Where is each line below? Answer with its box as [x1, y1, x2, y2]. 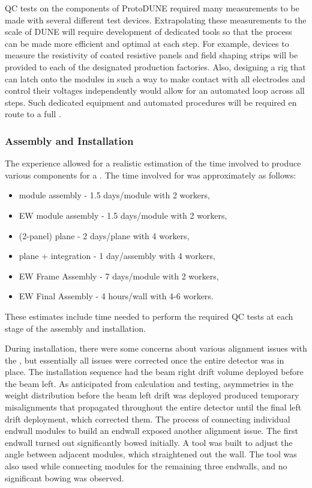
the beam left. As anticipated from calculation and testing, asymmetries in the [5, 377, 294, 389]
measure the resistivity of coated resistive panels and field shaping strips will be [5, 49, 298, 61]
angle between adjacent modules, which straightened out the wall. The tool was [5, 448, 297, 460]
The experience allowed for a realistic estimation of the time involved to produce [5, 157, 301, 169]
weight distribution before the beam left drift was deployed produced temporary [5, 389, 299, 401]
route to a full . [5, 108, 61, 120]
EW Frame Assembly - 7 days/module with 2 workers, [19, 269, 219, 282]
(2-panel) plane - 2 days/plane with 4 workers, [19, 229, 190, 242]
